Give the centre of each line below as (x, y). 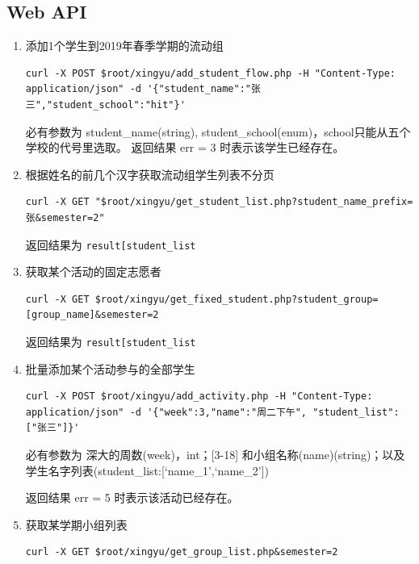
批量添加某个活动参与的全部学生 (110, 368)
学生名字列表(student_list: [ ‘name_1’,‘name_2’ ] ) (147, 470)
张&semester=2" (65, 217)
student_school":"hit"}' (119, 104)
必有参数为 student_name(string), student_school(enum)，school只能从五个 (218, 131)
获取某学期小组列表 (76, 524)
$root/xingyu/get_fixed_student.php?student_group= (237, 299)
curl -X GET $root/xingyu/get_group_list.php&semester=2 (182, 552)
